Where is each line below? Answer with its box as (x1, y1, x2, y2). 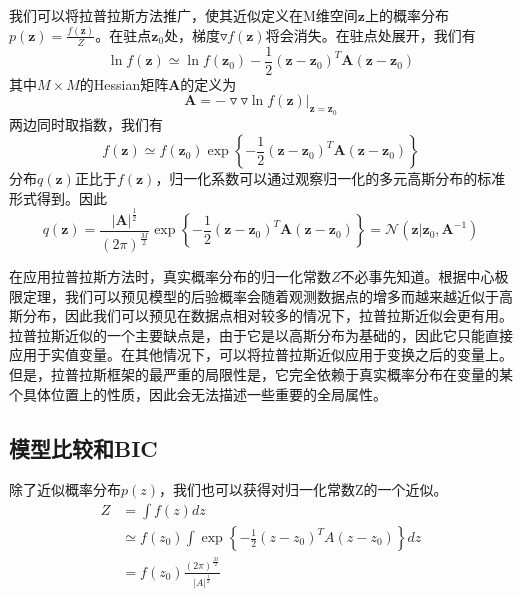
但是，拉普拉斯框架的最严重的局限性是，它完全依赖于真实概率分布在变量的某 (9, 363, 513, 384)
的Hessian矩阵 (79, 73, 169, 94)
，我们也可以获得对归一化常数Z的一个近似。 (159, 479, 448, 500)
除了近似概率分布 (9, 479, 121, 500)
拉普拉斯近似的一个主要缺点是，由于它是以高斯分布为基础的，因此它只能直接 (9, 324, 513, 345)
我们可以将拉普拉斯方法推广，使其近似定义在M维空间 (9, 5, 358, 25)
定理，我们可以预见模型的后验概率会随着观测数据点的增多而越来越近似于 (22, 285, 499, 306)
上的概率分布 (365, 5, 449, 25)
